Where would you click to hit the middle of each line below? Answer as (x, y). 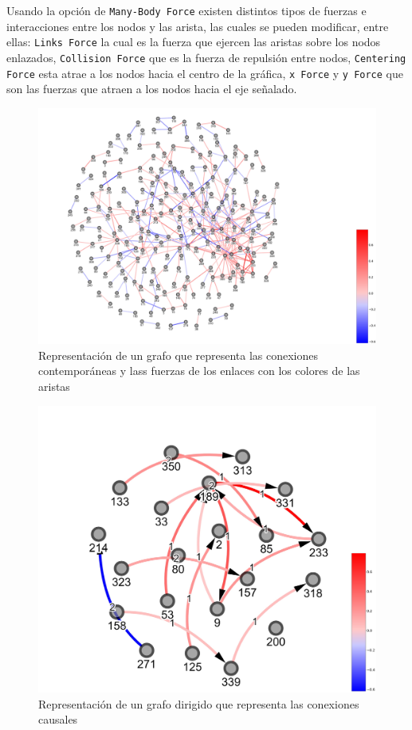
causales (58, 719)
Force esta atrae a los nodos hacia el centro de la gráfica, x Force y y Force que (205, 73)
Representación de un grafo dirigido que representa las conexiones (199, 703)
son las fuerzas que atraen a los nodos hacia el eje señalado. (152, 89)
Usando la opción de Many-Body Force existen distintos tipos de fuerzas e (186, 10)
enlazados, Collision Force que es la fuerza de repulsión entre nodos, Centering (206, 57)
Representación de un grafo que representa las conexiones (179, 355)
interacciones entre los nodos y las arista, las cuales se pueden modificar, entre (198, 26)
